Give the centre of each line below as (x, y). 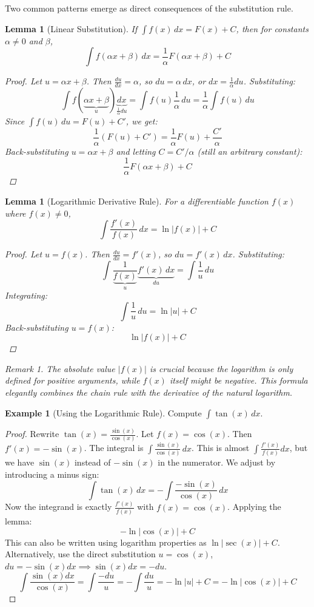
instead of (92, 462)
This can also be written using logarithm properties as (106, 542)
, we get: (142, 120)
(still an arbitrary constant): (250, 151)
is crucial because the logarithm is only (221, 368)
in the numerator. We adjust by (217, 462)
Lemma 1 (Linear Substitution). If (71, 28)
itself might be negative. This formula (239, 380)
